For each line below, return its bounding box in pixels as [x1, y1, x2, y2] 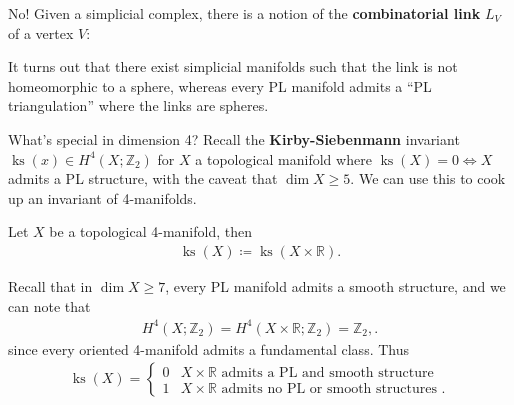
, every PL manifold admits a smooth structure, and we [165, 275, 506, 296]
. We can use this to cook [350, 168, 506, 189]
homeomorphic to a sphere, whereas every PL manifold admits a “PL [8, 75, 432, 96]
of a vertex [8, 22, 74, 43]
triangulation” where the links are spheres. [8, 95, 269, 116]
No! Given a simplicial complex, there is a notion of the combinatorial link [8, 3, 481, 23]
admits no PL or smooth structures [221, 381, 437, 396]
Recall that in [8, 275, 93, 296]
